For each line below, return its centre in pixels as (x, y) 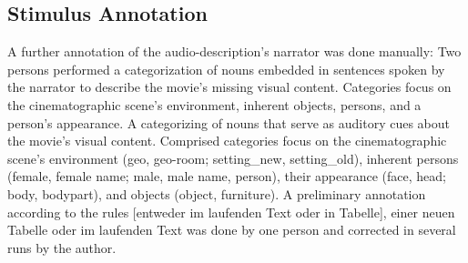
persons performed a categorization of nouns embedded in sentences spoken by (226, 69)
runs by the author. (62, 247)
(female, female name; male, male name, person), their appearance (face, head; (227, 176)
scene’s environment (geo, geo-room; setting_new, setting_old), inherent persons (233, 158)
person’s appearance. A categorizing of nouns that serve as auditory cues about (229, 122)
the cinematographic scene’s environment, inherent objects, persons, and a (214, 104)
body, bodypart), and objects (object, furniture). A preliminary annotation (217, 193)
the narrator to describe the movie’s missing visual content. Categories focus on (229, 87)
